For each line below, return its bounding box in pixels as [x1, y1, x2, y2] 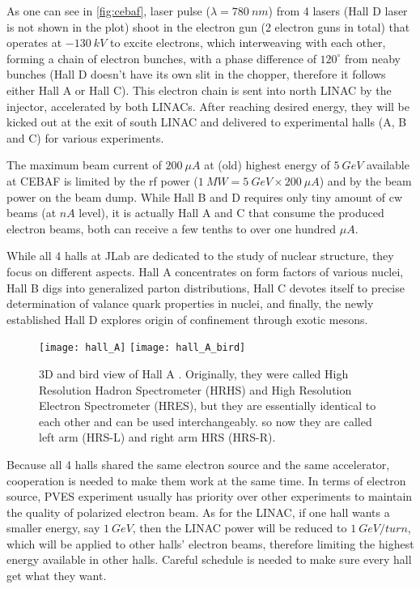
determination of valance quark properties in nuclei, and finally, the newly [6, 295, 374, 312]
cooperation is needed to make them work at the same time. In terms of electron [6, 472, 406, 489]
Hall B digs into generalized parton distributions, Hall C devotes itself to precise [6, 279, 405, 296]
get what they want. [6, 567, 107, 584]
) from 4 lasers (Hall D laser [268, 2, 408, 19]
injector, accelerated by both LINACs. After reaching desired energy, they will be [6, 97, 409, 114]
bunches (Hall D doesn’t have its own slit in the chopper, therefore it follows [6, 66, 386, 83]
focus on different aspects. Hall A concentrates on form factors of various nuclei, [6, 262, 404, 280]
